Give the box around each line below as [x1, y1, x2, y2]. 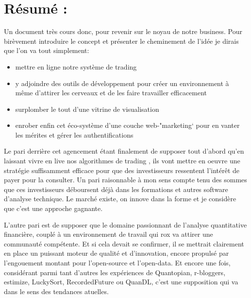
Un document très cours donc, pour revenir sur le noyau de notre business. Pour [4, 26, 242, 36]
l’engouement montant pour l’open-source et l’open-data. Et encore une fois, [4, 258, 231, 267]
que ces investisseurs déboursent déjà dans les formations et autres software [4, 184, 228, 194]
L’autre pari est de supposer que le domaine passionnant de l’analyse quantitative [4, 219, 247, 229]
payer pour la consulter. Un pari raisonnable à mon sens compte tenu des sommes [4, 175, 247, 185]
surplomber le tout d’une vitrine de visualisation [15, 104, 159, 114]
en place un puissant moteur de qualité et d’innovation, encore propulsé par [4, 248, 229, 258]
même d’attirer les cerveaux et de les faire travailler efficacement [15, 88, 207, 98]
